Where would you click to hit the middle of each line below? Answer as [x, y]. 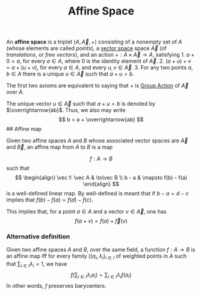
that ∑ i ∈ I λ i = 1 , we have [37, 265]
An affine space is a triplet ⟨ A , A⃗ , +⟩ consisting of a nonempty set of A [94, 42]
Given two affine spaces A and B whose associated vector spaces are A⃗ [97, 141]
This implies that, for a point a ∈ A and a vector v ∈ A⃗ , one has [86, 212]
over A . [15, 92]
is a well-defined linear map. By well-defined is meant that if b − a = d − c [97, 194]
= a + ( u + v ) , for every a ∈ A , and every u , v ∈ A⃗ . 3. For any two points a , [100, 68]
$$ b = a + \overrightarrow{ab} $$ [101, 119]
